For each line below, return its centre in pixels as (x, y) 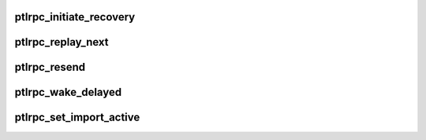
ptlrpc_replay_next (62, 42)
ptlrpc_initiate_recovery (75, 17)
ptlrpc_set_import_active (77, 118)
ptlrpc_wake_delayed (68, 92)
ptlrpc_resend (50, 67)
